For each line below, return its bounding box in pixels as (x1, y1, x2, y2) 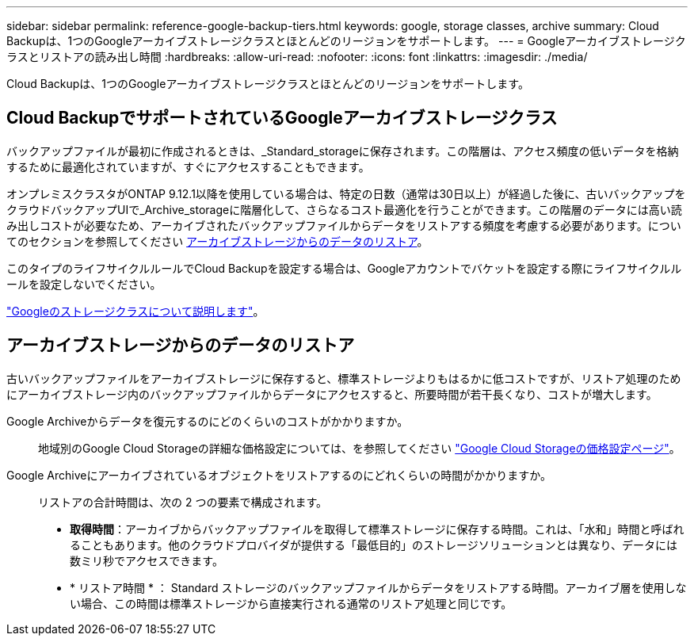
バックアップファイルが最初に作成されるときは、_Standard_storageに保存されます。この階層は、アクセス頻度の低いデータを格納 (6, 143, 679, 158)
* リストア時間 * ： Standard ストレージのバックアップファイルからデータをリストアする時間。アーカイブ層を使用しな (70, 580, 687, 594)
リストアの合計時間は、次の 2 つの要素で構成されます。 (38, 495, 328, 509)
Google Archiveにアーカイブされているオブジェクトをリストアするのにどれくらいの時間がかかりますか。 (6, 468, 551, 482)
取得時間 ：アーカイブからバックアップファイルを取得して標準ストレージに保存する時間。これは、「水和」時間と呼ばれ (70, 522, 684, 536)
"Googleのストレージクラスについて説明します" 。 (6, 304, 265, 318)
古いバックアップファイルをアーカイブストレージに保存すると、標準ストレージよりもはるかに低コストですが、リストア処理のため (6, 371, 681, 385)
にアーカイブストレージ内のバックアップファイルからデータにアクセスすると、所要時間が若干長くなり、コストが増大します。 (6, 387, 658, 401)
